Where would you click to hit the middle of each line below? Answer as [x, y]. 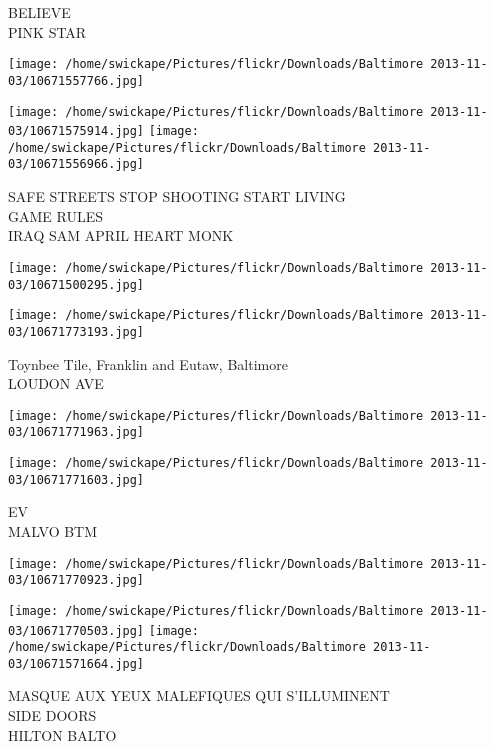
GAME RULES [56, 215]
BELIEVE [39, 12]
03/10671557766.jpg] [76, 80]
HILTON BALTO [62, 734]
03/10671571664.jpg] [76, 663]
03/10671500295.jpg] [76, 284]
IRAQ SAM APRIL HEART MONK [121, 235]
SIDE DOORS [52, 715]
